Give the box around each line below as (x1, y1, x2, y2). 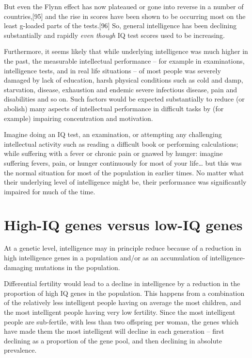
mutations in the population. (34, 262, 120, 272)
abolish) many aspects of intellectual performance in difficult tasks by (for (4, 103, 224, 113)
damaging (4, 262, 33, 272)
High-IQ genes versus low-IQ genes (4, 215, 243, 235)
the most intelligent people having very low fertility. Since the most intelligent (4, 307, 236, 317)
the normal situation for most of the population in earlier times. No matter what (4, 167, 244, 177)
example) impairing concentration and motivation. (4, 113, 153, 123)
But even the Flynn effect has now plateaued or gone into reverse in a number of (4, 1, 244, 11)
